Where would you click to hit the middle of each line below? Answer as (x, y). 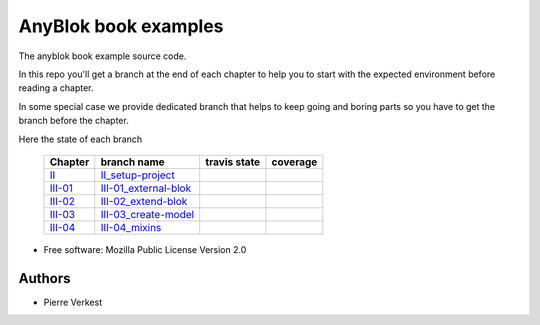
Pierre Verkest (73, 302)
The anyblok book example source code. (102, 56)
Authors (44, 278)
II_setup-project (137, 175)
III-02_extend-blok (144, 201)
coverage (294, 162)
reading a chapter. (56, 88)
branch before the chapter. (73, 121)
